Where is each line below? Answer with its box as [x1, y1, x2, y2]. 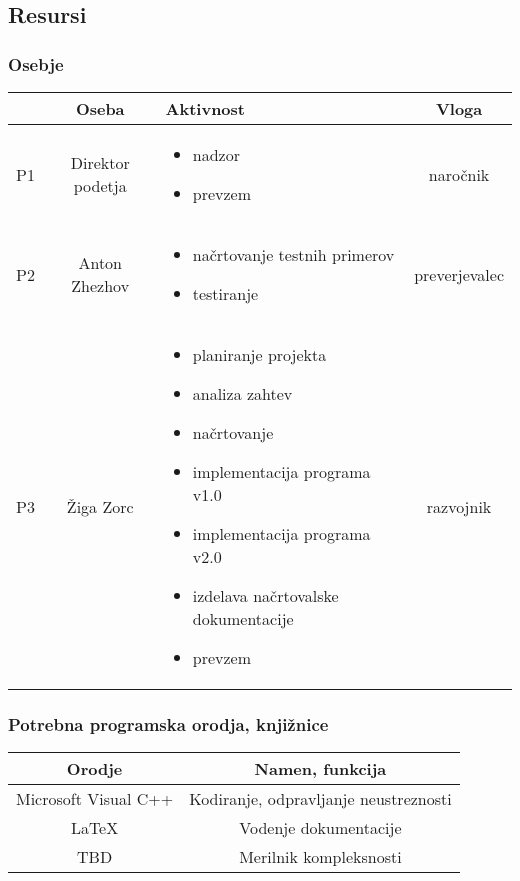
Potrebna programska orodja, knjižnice [8, 711, 329, 736]
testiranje [192, 282, 259, 305]
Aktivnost [165, 97, 245, 120]
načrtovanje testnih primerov [192, 243, 395, 266]
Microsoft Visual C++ [16, 787, 174, 811]
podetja [73, 174, 127, 197]
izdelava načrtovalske [192, 584, 339, 607]
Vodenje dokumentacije [239, 816, 402, 840]
